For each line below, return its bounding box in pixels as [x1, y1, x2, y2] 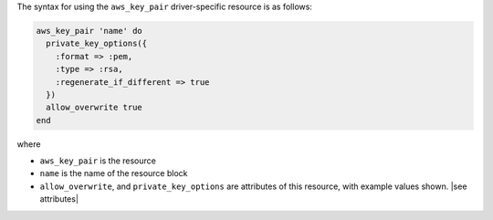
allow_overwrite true [46, 102, 143, 113]
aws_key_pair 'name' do [36, 26, 143, 36]
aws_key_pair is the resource [39, 155, 157, 166]
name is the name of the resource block [39, 168, 188, 179]
